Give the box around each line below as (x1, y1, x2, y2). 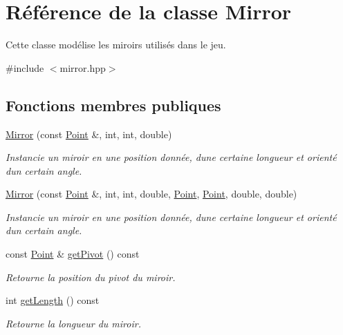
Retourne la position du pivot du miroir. (6, 269, 176, 284)
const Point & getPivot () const (6, 247, 140, 261)
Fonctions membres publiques (6, 94, 221, 115)
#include (6, 60, 44, 75)
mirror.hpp (59, 60, 106, 75)
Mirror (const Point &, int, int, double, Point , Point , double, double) (6, 186, 297, 201)
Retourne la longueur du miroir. (6, 316, 141, 330)
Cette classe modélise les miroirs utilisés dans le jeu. (6, 37, 226, 52)
